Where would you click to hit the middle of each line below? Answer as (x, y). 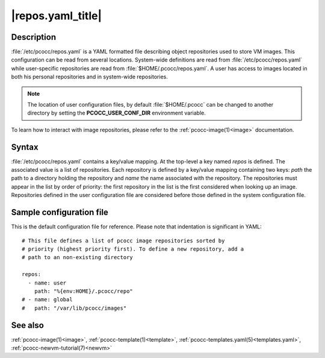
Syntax (25, 147)
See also (28, 325)
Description (34, 37)
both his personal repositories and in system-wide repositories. (89, 77)
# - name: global (47, 300)
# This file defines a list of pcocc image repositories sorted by (123, 240)
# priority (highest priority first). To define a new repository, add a (133, 249)
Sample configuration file (60, 212)
